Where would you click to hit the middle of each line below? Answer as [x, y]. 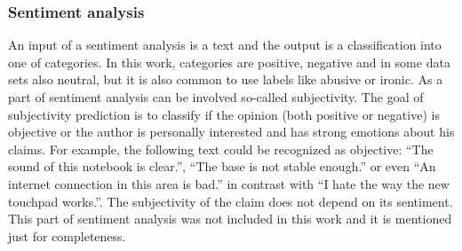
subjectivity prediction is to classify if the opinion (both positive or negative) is [224, 114]
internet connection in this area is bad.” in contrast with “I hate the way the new [229, 183]
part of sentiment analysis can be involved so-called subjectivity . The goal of [216, 97]
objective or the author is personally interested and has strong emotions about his [231, 132]
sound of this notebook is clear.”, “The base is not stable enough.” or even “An [222, 166]
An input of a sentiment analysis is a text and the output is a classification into [225, 45]
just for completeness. [67, 235]
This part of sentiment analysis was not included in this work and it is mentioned [230, 219]
